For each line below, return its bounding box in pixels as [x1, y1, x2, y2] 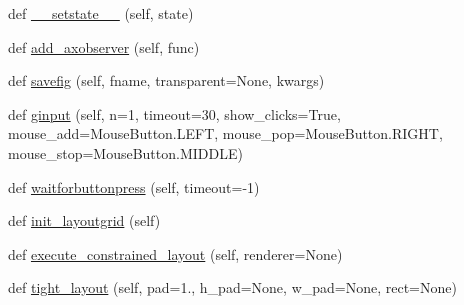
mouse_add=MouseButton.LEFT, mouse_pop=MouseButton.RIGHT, [8, 123, 443, 144]
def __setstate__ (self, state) [8, 3, 194, 23]
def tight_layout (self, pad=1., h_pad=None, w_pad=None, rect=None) [8, 277, 457, 298]
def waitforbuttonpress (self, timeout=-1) [8, 176, 260, 197]
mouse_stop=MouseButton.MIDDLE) [8, 142, 243, 163]
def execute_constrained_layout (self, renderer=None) [8, 243, 343, 264]
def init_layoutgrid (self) [8, 210, 161, 231]
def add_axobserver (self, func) [8, 36, 200, 57]
